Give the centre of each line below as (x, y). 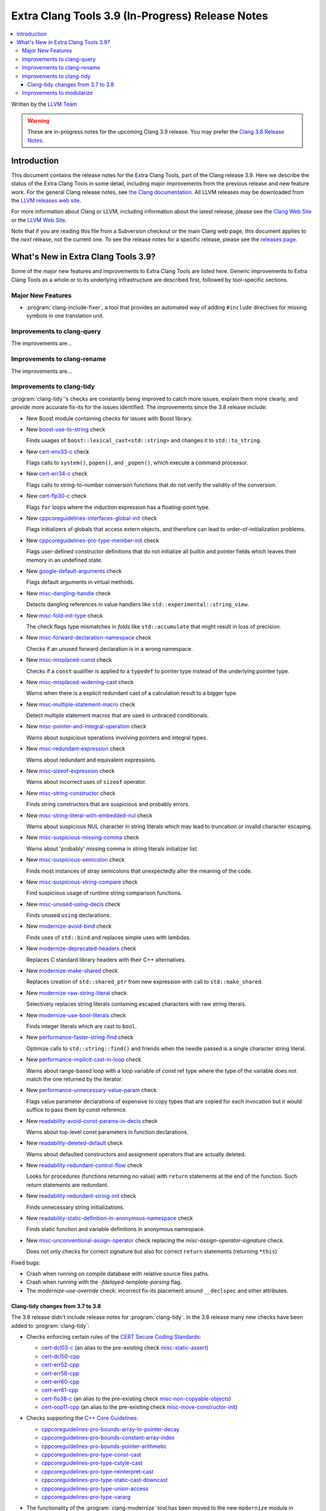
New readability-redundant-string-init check (81, 1196)
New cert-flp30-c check (56, 496)
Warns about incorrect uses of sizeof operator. (86, 782)
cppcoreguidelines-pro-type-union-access (95, 1488)
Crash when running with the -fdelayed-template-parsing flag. (104, 1282)
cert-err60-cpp (60, 1382)
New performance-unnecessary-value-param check (91, 1090)
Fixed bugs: (26, 1263)
